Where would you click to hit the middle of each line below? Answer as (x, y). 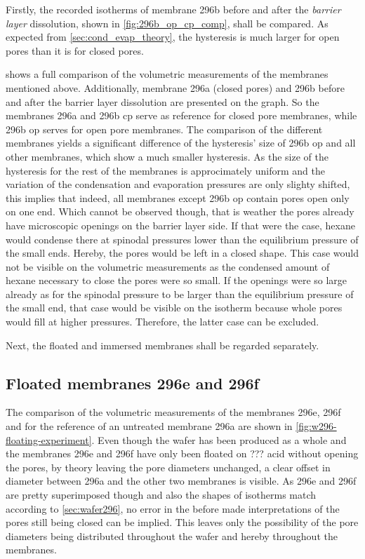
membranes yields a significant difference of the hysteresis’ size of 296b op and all (181, 143)
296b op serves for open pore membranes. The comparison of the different (164, 129)
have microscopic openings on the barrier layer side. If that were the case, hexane (180, 225)
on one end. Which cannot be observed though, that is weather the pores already (180, 211)
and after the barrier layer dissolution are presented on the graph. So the (162, 101)
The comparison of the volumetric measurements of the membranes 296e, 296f (173, 412)
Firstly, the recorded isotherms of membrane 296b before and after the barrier (173, 9)
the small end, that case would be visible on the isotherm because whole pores (174, 308)
